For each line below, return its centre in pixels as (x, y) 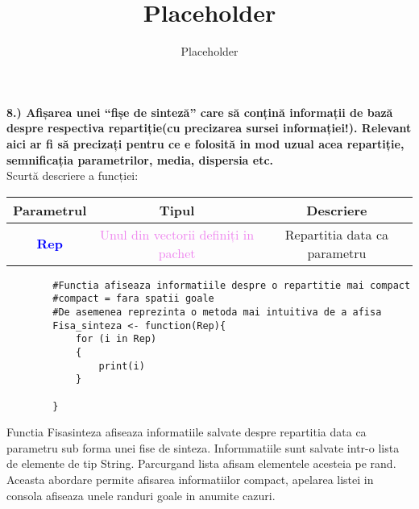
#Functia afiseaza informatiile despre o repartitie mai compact (232, 285)
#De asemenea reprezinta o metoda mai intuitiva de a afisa (217, 312)
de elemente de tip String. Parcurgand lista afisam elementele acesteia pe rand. (201, 463)
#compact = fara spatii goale (133, 299)
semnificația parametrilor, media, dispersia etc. (140, 159)
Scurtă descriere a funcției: (73, 175)
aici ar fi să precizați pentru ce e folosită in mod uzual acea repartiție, (205, 143)
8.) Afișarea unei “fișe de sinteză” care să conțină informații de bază (200, 112)
